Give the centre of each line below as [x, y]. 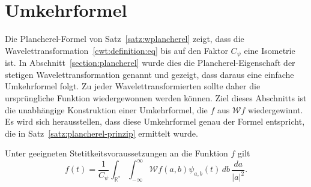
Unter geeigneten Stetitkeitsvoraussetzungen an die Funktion [116, 153]
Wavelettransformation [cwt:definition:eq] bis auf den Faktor [116, 50]
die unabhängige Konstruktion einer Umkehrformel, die [106, 109]
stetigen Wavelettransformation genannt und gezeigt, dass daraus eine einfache [149, 74]
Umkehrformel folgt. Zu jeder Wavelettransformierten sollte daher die [133, 86]
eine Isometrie [270, 50]
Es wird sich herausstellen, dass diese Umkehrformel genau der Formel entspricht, [155, 121]
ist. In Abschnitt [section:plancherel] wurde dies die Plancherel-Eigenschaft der [150, 63]
